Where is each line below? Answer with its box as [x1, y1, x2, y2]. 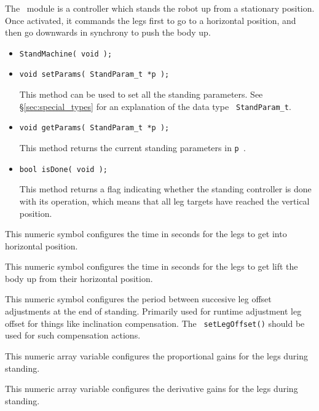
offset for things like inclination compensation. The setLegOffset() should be [5, 316, 305, 329]
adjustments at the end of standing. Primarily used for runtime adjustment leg [5, 305, 302, 318]
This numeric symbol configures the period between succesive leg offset [5, 292, 272, 305]
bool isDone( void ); [19, 165, 108, 174]
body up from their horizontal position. [5, 272, 153, 284]
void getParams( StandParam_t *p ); [19, 123, 170, 133]
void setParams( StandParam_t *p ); [19, 70, 170, 79]
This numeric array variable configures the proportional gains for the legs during [5, 349, 309, 362]
